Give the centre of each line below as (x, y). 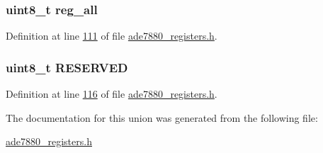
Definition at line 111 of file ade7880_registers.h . (112, 36)
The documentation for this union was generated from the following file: (162, 117)
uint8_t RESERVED (67, 67)
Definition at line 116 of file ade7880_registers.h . (112, 94)
